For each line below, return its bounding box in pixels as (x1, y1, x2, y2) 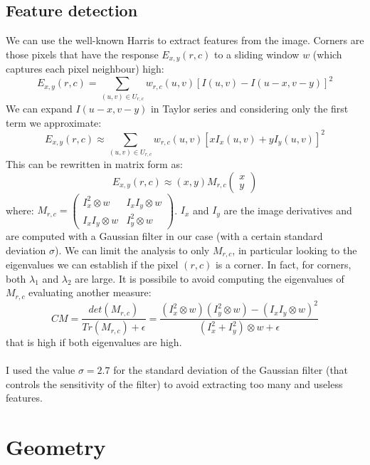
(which (312, 46, 342, 61)
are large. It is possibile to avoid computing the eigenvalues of (75, 271, 344, 286)
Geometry (6, 432, 106, 461)
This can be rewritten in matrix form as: (6, 157, 183, 172)
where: (6, 202, 34, 217)
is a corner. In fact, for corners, (215, 257, 351, 272)
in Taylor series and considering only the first (150, 101, 349, 116)
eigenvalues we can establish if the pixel (6, 257, 179, 272)
